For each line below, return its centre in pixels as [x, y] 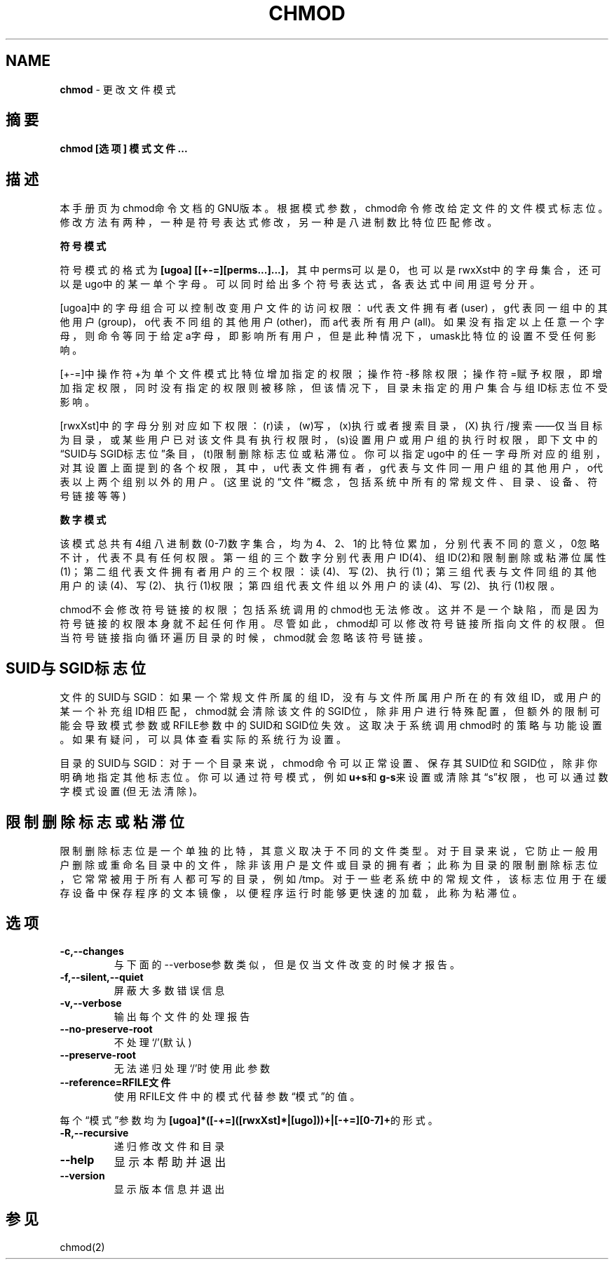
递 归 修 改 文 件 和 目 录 [169, 1146]
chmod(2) [82, 1247]
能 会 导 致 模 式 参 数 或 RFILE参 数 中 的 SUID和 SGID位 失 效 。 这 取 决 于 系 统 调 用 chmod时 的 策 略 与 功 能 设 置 [331, 725]
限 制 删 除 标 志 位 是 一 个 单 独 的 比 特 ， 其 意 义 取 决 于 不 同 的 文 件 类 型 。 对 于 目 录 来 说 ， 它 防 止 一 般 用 [329, 850]
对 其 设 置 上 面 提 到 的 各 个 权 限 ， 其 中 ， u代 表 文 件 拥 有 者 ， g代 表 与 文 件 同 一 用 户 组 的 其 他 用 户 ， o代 [332, 468]
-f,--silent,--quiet [102, 977]
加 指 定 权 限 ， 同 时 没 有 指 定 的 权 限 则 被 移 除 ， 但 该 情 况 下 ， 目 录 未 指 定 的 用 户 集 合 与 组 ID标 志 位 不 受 [334, 388]
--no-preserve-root [106, 1029]
